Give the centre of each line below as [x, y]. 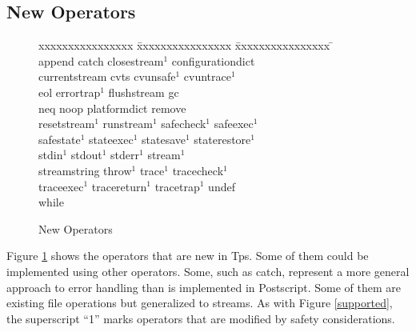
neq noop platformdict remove [112, 108]
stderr [125, 155]
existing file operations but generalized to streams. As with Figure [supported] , [200, 303]
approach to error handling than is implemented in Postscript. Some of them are [204, 287]
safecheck [184, 124]
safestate [60, 139]
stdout [86, 155]
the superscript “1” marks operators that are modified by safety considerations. [201, 318]
